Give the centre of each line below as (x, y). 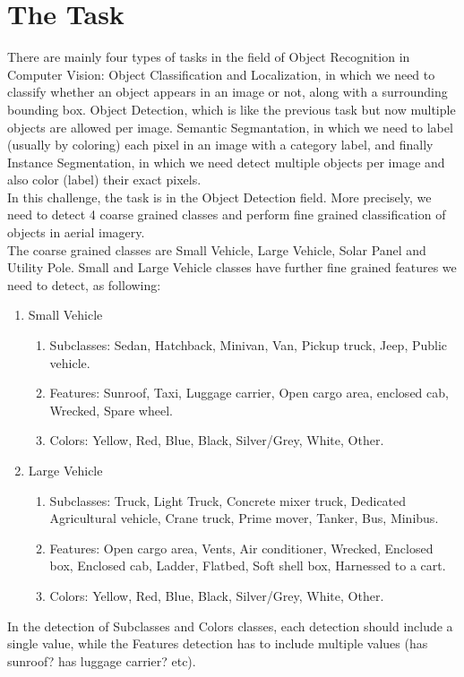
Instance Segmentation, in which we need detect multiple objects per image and (226, 162)
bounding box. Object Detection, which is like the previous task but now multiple (232, 109)
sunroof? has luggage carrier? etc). (102, 660)
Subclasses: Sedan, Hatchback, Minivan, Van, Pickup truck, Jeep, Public (249, 345)
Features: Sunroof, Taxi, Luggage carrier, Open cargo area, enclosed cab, (249, 393)
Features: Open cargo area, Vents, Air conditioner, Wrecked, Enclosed (241, 548)
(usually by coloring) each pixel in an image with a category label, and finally (220, 145)
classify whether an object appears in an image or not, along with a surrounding (228, 92)
